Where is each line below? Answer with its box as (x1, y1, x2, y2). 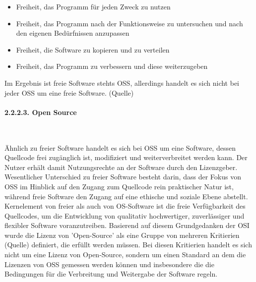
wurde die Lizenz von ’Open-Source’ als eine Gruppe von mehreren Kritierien (4, 229, 240, 240)
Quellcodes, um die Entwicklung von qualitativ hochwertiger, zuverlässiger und (4, 210, 245, 221)
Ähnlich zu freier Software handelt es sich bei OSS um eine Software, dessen (4, 142, 236, 153)
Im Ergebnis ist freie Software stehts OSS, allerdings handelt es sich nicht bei (4, 77, 239, 88)
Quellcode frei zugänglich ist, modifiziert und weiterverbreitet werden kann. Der (4, 152, 248, 163)
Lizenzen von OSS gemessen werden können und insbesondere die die (4, 259, 214, 269)
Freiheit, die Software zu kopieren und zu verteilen (16, 44, 170, 55)
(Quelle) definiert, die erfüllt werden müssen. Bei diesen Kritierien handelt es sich (4, 239, 252, 250)
